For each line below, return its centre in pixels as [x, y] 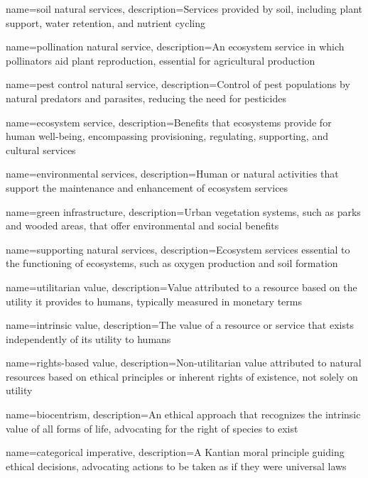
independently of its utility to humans [88, 338]
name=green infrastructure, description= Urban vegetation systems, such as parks [183, 211]
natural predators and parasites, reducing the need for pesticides [146, 98]
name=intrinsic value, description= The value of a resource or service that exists [180, 325]
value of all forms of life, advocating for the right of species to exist [152, 428]
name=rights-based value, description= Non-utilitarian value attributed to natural [184, 363]
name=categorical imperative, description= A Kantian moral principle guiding [175, 452]
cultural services [41, 150]
